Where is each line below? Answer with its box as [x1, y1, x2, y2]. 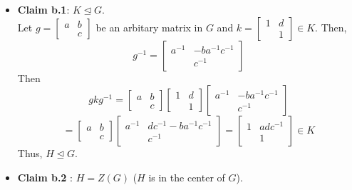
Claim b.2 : [17, 169, 73, 184]
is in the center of [148, 169, 225, 184]
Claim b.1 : [17, 2, 70, 16]
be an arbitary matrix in [95, 19, 203, 34]
